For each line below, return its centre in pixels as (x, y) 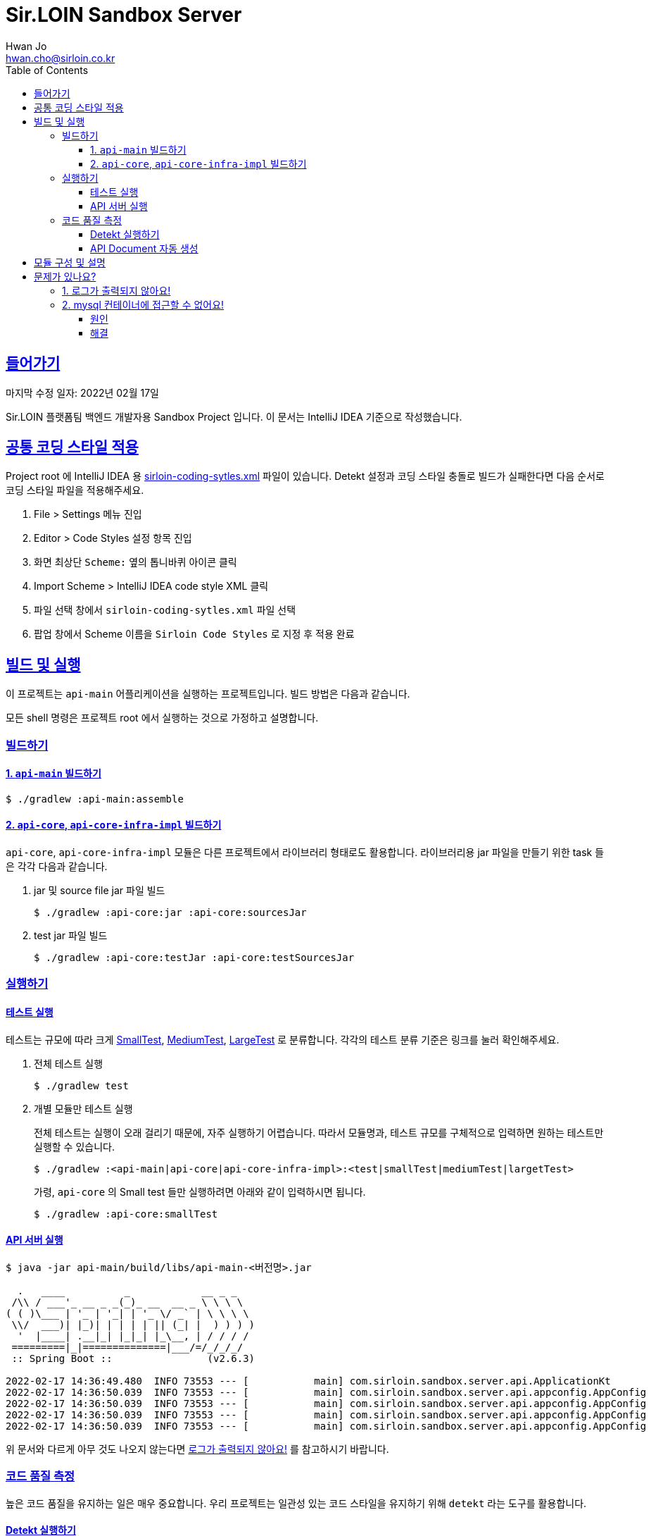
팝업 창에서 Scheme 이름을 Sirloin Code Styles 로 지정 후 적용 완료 (194, 634)
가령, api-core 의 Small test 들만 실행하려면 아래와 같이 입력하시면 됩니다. (200, 1191)
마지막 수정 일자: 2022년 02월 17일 (82, 392)
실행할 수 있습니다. (74, 1146)
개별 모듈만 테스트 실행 (83, 1108)
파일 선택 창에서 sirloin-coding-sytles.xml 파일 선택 (165, 610)
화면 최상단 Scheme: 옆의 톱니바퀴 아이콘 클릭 (135, 562)
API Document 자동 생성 (144, 248)
